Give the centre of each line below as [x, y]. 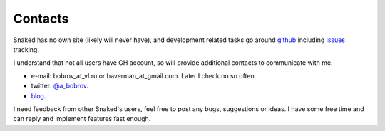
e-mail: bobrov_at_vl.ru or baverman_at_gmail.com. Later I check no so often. [144, 75]
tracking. [26, 49]
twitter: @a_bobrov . [60, 86]
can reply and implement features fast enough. [82, 119]
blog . [38, 95]
